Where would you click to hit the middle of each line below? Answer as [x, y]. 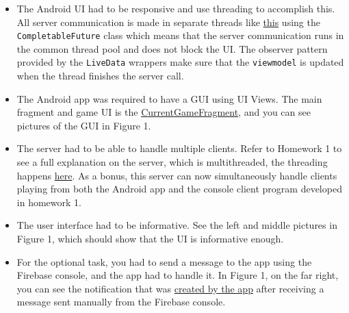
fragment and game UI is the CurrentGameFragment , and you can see [164, 112]
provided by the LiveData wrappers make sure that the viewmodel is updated [180, 62]
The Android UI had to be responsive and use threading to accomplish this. [176, 8]
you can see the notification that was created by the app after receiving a [170, 288]
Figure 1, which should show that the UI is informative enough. [150, 239]
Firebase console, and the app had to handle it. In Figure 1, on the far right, [178, 275]
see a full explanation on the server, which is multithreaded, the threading [172, 162]
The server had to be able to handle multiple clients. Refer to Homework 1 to [179, 148]
